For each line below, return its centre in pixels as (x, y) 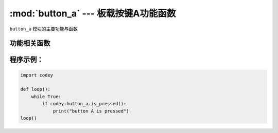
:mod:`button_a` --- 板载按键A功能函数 (93, 13)
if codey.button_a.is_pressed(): (84, 104)
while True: (46, 97)
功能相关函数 (30, 43)
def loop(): (36, 89)
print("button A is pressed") (91, 111)
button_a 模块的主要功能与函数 (44, 29)
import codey (37, 75)
